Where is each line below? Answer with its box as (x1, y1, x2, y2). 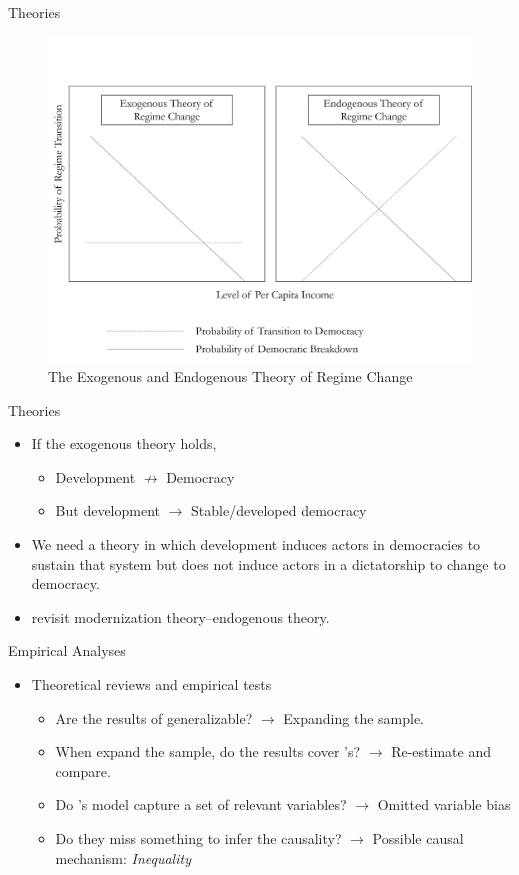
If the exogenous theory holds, (31, 433, 217, 454)
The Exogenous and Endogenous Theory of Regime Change (48, 366, 413, 387)
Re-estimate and (391, 741, 491, 762)
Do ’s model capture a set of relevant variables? (55, 794, 347, 815)
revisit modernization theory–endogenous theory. (31, 606, 330, 627)
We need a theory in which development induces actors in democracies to (31, 534, 481, 555)
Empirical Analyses (8, 640, 126, 661)
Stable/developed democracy (191, 500, 367, 521)
